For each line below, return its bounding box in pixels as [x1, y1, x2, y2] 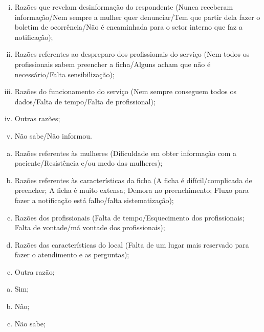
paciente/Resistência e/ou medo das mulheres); [14, 158, 163, 168]
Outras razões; [14, 113, 60, 124]
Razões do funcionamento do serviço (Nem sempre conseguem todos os [14, 86, 236, 97]
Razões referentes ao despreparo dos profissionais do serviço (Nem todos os [14, 49, 250, 59]
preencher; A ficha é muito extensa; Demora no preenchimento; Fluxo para [14, 185, 249, 195]
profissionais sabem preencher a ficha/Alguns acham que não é [14, 58, 211, 69]
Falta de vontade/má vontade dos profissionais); [14, 222, 165, 233]
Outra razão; [14, 266, 55, 277]
